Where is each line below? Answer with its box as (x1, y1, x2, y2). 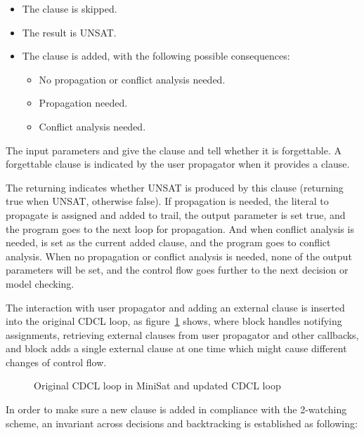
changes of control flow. (6, 354, 107, 369)
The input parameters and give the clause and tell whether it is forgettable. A (6, 142, 342, 157)
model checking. (6, 276, 74, 290)
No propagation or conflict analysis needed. (39, 72, 226, 86)
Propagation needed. (39, 95, 128, 110)
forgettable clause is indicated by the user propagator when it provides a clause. (6, 156, 350, 171)
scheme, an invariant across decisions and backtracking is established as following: (6, 415, 358, 430)
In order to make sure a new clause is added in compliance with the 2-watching (6, 402, 347, 417)
